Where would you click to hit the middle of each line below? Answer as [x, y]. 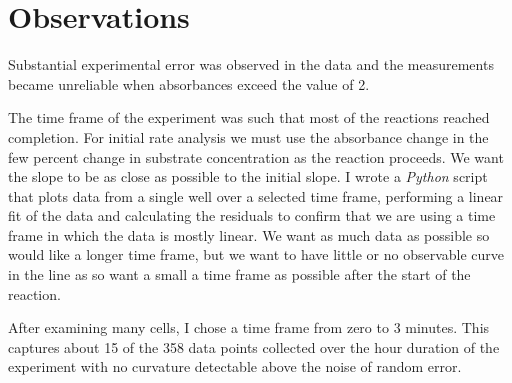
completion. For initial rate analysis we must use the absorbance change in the [248, 136]
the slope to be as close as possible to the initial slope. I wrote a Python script [248, 176]
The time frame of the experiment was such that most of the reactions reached [249, 117]
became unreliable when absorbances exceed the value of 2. [189, 83]
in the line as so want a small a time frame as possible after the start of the [239, 274]
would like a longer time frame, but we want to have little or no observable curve [256, 254]
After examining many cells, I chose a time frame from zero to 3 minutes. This [249, 327]
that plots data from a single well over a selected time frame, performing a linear [256, 195]
